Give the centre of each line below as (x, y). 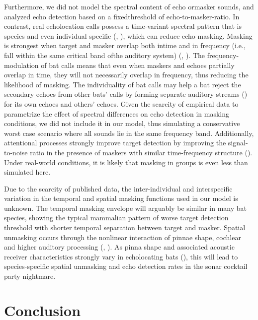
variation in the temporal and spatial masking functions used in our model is (121, 198)
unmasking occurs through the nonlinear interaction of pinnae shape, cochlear (123, 237)
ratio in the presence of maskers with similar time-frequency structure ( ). (141, 152)
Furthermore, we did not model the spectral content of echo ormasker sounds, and (129, 6)
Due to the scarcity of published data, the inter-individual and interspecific (118, 188)
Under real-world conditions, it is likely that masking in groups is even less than (126, 162)
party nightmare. (30, 276)
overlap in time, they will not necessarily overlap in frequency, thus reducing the (126, 75)
